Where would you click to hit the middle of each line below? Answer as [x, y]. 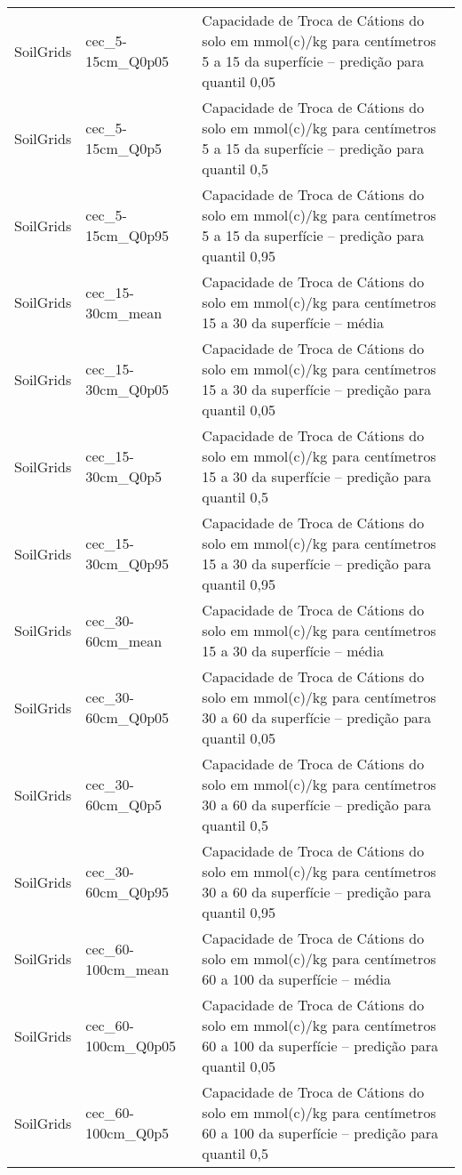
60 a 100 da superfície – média [296, 979]
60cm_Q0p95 [127, 892]
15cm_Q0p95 [127, 235]
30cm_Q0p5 [124, 476]
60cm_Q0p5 [124, 805]
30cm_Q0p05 [127, 389]
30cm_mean [124, 312]
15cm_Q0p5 [124, 148]
